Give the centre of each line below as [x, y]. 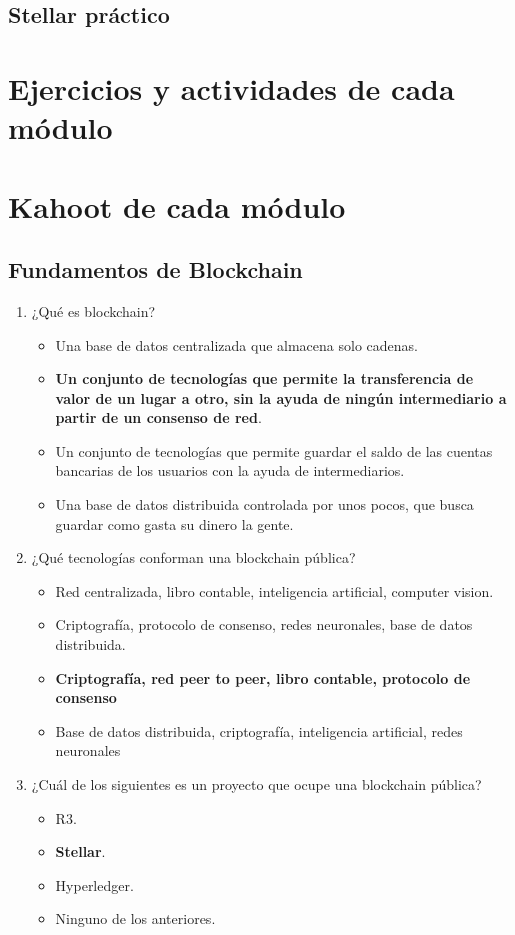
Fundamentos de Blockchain [155, 269]
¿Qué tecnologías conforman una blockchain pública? [193, 557]
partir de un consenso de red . [158, 417]
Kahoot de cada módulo [177, 205]
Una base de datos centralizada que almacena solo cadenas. [236, 344]
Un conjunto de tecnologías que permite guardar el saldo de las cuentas [274, 450]
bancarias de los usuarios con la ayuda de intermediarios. [230, 470]
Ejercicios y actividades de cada [231, 87]
